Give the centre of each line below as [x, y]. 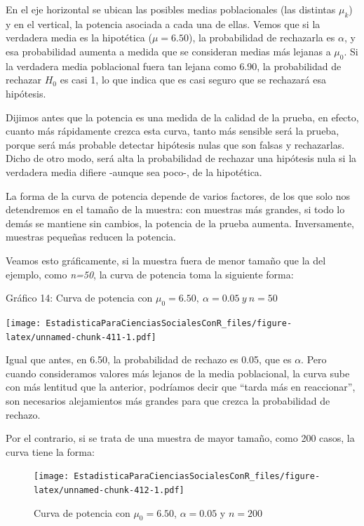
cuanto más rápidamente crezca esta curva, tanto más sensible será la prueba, [173, 131]
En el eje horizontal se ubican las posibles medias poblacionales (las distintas [171, 9]
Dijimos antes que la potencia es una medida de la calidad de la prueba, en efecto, [182, 117]
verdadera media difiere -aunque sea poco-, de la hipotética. [134, 171]
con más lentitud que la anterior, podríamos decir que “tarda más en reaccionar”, [181, 387]
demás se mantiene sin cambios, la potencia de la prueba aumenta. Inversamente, [180, 223]
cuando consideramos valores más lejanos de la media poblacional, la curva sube [178, 373]
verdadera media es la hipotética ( [79, 38]
